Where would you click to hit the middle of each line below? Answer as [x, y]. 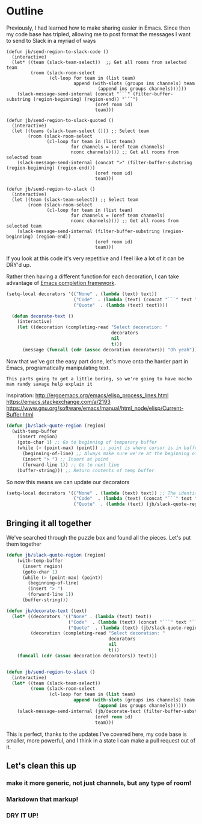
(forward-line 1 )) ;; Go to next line [71, 465]
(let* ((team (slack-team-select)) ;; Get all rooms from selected [99, 62]
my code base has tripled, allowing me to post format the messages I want [99, 34]
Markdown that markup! [42, 799]
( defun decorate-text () [43, 316]
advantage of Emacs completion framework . [61, 283]
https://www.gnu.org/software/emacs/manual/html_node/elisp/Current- [95, 408]
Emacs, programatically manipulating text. [58, 368]
